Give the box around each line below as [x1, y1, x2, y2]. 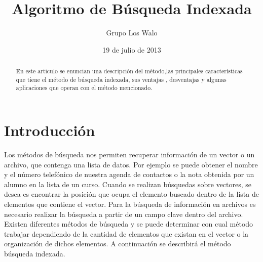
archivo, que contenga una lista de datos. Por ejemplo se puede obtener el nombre [4, 159, 258, 169]
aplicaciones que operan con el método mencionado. [16, 83, 153, 92]
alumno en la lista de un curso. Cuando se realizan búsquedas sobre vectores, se [4, 179, 252, 189]
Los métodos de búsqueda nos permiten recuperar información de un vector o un [4, 149, 255, 160]
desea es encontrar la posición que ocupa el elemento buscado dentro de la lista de [4, 189, 259, 199]
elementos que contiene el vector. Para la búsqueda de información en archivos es [4, 198, 256, 209]
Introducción [4, 120, 95, 141]
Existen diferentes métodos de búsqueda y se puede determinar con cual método [4, 219, 253, 229]
